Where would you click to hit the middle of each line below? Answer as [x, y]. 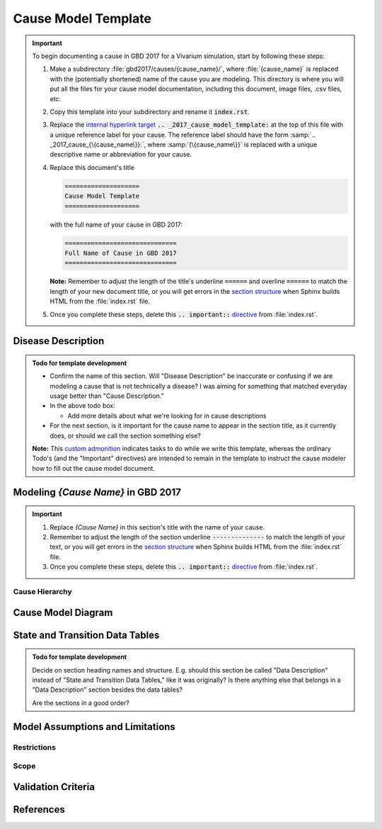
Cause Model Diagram [63, 612]
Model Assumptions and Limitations [94, 727]
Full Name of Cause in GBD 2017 [121, 253]
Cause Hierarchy [42, 591]
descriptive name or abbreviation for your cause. [121, 154]
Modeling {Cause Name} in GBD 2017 [97, 492]
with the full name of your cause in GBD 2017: [116, 224]
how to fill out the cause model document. [94, 468]
